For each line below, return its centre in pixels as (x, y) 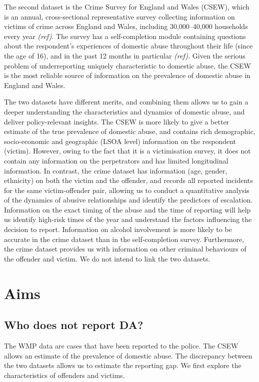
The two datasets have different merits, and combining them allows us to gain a (126, 102)
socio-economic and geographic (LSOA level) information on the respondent (120, 141)
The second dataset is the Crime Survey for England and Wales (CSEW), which (127, 6)
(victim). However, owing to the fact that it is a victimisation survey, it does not (127, 151)
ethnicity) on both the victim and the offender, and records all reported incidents (128, 180)
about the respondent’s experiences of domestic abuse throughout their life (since (128, 46)
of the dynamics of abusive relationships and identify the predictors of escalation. (128, 200)
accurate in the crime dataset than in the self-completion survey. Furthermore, (124, 239)
